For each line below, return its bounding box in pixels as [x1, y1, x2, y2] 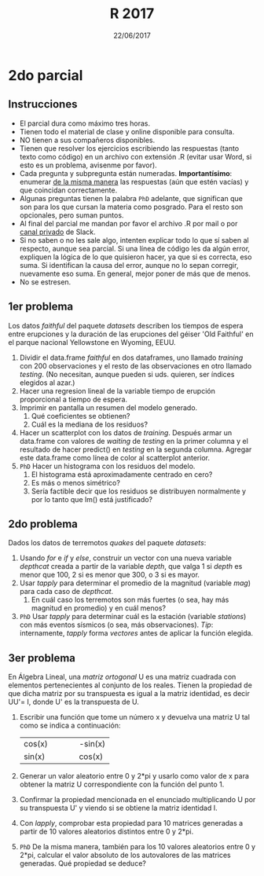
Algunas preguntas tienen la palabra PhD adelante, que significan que [19, 193, 244, 203]
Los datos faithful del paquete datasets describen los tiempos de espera [8, 321, 244, 330]
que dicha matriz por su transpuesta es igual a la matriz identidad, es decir [8, 689, 250, 698]
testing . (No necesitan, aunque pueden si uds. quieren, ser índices [19, 369, 235, 379]
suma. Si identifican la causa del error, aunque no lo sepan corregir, [19, 260, 239, 269]
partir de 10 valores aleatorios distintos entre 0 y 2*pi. [19, 827, 194, 837]
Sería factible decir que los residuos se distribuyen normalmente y [31, 486, 246, 496]
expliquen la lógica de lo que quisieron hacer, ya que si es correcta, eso [19, 252, 252, 262]
